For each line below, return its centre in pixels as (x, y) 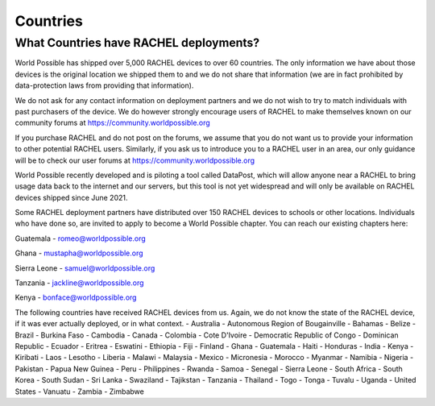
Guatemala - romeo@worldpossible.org (81, 238)
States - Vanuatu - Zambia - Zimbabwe (79, 391)
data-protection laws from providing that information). (104, 85)
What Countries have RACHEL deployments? (137, 43)
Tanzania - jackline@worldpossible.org (79, 283)
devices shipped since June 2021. (71, 197)
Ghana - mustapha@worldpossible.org (79, 253)
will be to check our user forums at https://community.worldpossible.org (135, 160)
